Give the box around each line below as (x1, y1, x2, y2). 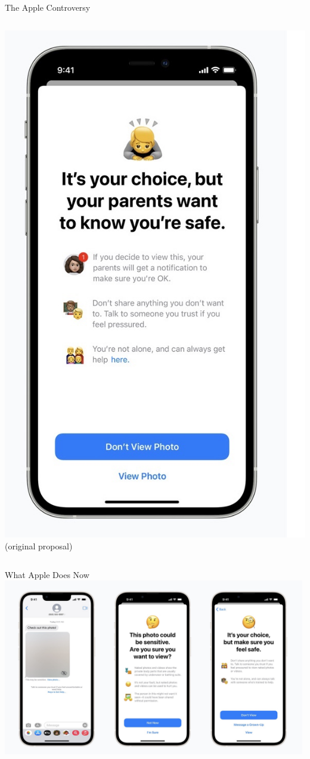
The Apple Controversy (5, 1, 91, 13)
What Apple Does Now (5, 568, 89, 580)
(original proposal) (5, 539, 73, 552)
